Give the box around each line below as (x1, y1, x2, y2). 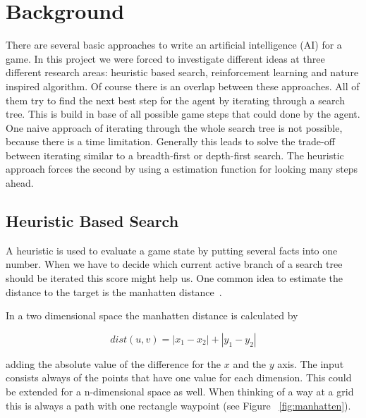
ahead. (6, 176, 34, 190)
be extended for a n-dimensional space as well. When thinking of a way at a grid (6, 384, 354, 399)
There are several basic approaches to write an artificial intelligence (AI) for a (6, 37, 342, 52)
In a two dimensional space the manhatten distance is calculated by (6, 308, 298, 323)
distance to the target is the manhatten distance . (6, 284, 222, 299)
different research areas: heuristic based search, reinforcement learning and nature (6, 65, 359, 80)
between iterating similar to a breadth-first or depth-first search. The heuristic (6, 147, 344, 162)
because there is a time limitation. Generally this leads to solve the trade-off (6, 134, 335, 149)
